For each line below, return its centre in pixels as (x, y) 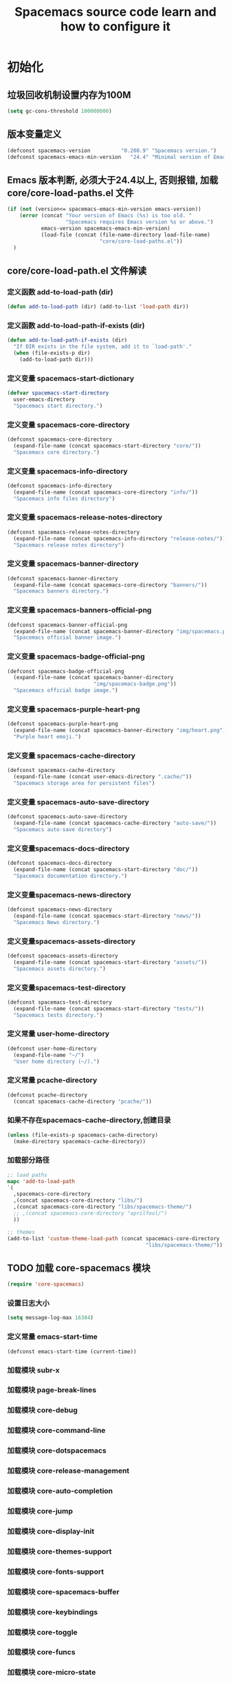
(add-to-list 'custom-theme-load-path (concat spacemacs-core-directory (113, 1238)
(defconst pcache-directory (47, 1095)
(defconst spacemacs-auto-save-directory (67, 817)
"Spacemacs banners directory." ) (61, 591)
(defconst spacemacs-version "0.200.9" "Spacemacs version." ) (112, 151)
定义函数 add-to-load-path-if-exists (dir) (76, 325)
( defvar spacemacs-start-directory (58, 393)
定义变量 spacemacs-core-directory (69, 425)
